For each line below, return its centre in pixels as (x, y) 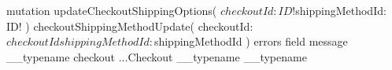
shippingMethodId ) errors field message (251, 41)
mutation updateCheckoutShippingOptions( (112, 10)
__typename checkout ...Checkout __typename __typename (157, 56)
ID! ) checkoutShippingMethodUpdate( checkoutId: (130, 26)
